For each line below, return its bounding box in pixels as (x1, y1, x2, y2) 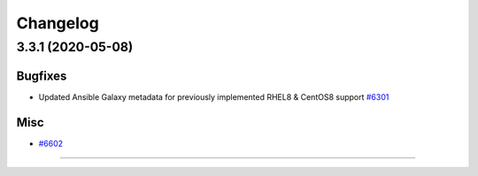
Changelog (16, 13, 99, 33)
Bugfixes (16, 68, 67, 83)
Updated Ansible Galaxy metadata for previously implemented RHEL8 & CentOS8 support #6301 (38, 91, 389, 102)
